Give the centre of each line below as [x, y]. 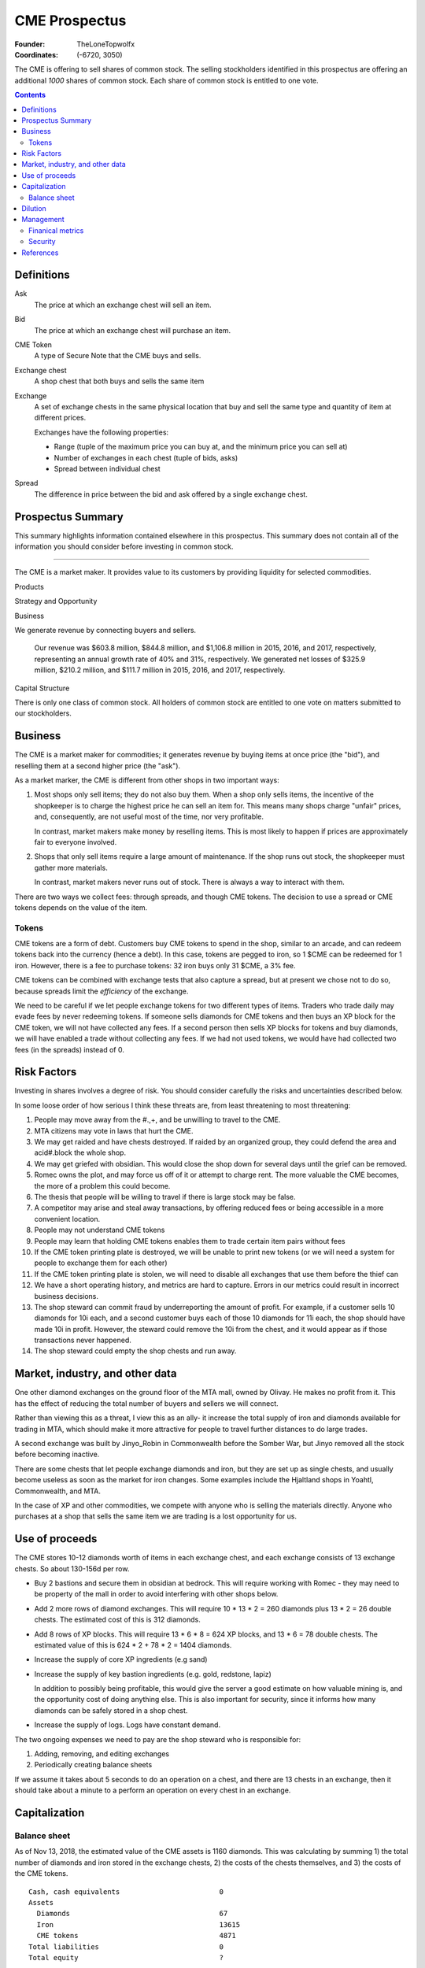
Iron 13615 [138, 1924]
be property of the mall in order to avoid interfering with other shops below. [156, 1594]
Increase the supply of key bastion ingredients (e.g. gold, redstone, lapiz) [153, 1674]
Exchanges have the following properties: [102, 432]
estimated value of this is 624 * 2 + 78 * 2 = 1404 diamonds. [133, 1644]
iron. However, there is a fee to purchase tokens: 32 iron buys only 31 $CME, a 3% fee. [155, 965]
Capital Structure [42, 688]
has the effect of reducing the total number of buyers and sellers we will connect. [146, 1403]
